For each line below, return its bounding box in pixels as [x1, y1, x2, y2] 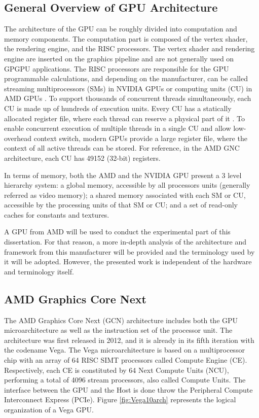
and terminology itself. [4, 266, 74, 276]
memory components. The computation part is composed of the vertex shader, [4, 33, 248, 44]
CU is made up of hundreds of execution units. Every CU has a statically [4, 102, 232, 113]
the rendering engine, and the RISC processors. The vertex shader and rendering [4, 43, 255, 54]
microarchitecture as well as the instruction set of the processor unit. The [4, 325, 233, 335]
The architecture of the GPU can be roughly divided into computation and [4, 23, 237, 34]
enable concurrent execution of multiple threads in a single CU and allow [4, 123, 231, 133]
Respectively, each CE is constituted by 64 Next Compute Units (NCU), [4, 364, 229, 375]
